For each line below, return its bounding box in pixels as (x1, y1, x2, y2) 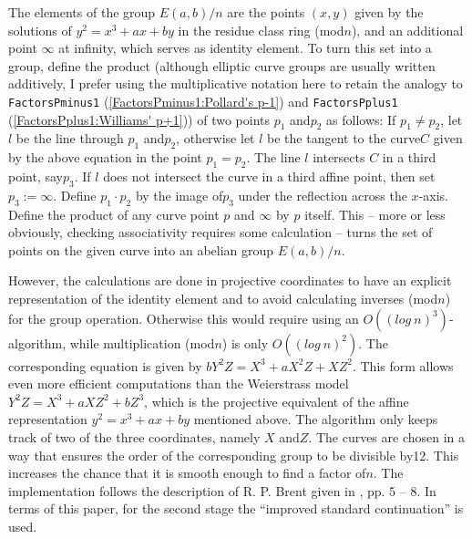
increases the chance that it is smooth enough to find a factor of (8, 463, 366, 482)
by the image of (135, 185, 223, 204)
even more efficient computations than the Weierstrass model (8, 374, 349, 393)
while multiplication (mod (69, 333, 215, 352)
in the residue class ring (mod (178, 20, 344, 39)
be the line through (15, 129, 124, 148)
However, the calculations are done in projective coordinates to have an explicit (8, 271, 452, 290)
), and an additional (351, 20, 464, 39)
